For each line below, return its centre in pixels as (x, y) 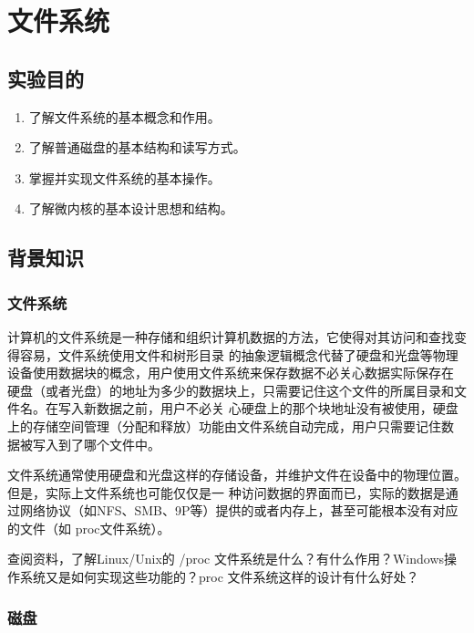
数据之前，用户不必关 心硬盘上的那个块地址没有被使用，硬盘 (277, 408)
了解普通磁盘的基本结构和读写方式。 (137, 147)
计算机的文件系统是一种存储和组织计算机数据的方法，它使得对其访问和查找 (231, 336)
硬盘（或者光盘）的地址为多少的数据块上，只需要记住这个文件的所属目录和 (231, 390)
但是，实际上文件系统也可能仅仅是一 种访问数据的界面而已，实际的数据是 (227, 492)
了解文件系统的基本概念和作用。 (124, 116)
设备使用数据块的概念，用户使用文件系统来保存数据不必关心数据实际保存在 (231, 373)
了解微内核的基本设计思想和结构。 (131, 208)
